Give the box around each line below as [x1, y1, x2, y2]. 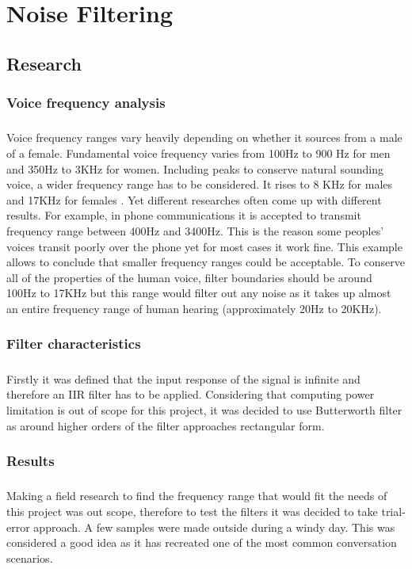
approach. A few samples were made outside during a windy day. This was [33, 518, 395, 535]
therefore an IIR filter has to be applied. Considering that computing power [6, 386, 375, 403]
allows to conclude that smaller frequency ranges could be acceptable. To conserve [6, 254, 405, 270]
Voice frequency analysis [6, 93, 166, 113]
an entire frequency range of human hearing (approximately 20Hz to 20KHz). [6, 300, 382, 316]
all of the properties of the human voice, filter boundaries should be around [6, 269, 372, 285]
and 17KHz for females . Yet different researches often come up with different [6, 191, 382, 208]
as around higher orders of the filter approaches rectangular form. [6, 417, 325, 433]
